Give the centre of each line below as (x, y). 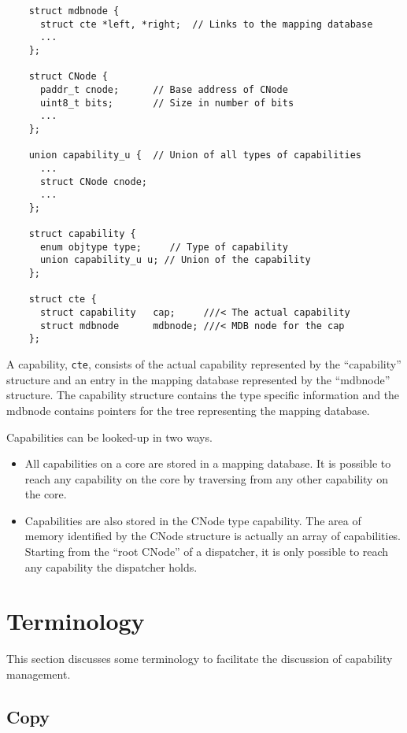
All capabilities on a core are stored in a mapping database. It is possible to (208, 463)
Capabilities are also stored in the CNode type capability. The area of (193, 520)
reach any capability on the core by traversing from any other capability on (206, 478)
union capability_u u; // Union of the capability (175, 260)
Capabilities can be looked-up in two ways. (109, 437)
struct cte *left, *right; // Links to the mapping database (206, 24)
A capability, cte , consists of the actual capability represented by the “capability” (204, 364)
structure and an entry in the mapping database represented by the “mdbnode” (198, 379)
